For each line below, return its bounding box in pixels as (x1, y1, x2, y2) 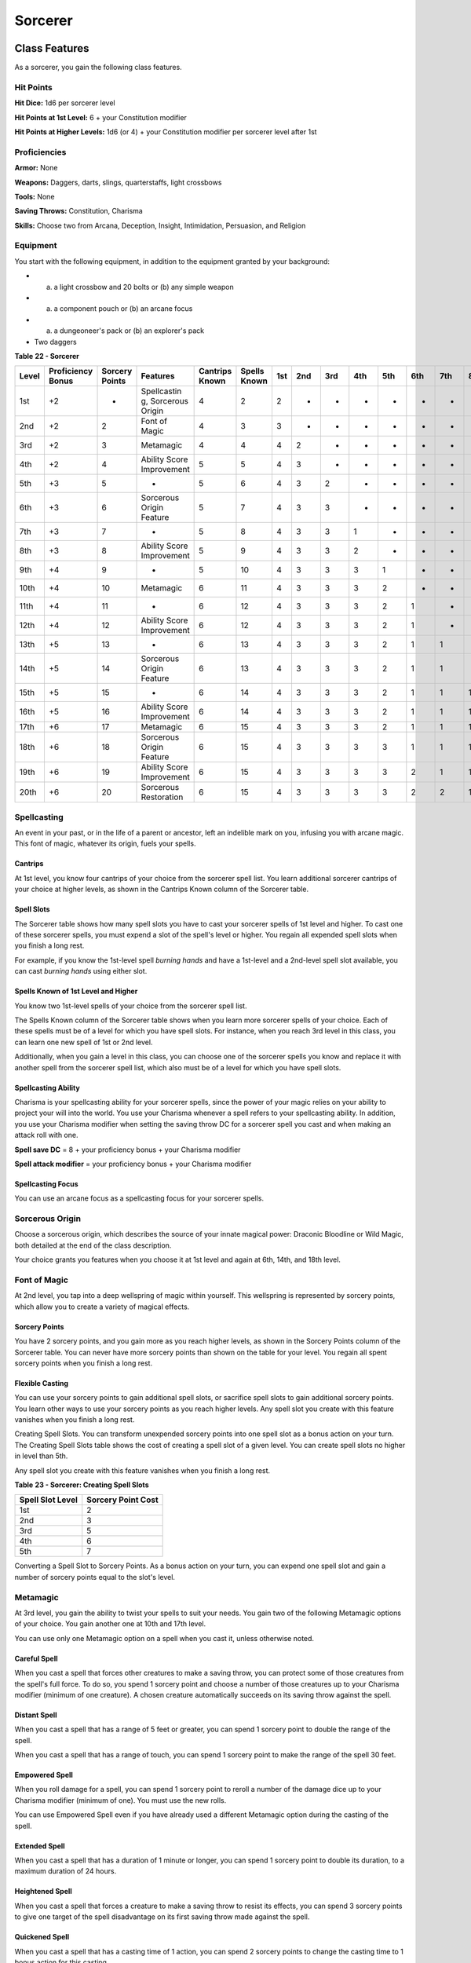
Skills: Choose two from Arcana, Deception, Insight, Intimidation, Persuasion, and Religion (14, 221, 306, 230)
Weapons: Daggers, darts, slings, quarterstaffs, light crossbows (14, 177, 222, 187)
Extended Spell (14, 1841, 66, 1851)
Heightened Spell (14, 1887, 72, 1896)
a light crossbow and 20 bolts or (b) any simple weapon (53, 282, 235, 291)
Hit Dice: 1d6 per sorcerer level (14, 98, 115, 108)
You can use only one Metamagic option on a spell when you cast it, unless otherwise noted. (14, 1633, 314, 1643)
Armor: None (14, 163, 58, 173)
